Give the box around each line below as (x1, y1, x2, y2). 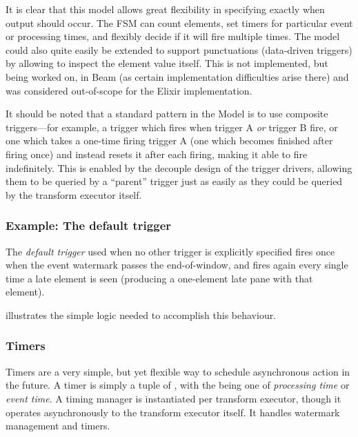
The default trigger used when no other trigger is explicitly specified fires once (6, 244, 335, 258)
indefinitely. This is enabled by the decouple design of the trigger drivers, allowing (6, 160, 352, 175)
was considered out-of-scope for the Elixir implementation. (6, 83, 252, 97)
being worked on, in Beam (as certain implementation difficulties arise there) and (6, 69, 349, 84)
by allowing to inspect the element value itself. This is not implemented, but (6, 56, 328, 70)
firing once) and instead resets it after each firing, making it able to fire (6, 146, 308, 161)
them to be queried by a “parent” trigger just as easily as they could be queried (6, 174, 343, 188)
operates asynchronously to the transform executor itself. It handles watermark (6, 405, 340, 419)
